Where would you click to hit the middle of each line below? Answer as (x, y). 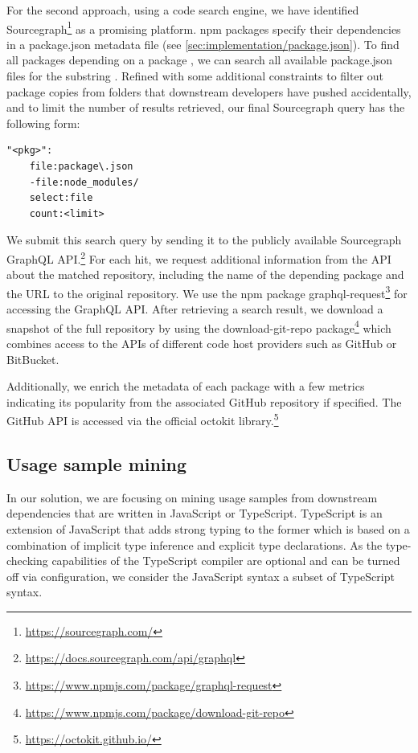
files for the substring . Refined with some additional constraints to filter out (195, 76)
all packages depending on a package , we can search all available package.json (200, 60)
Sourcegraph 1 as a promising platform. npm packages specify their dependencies (204, 27)
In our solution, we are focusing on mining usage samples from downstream (192, 497)
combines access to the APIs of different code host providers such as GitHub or (202, 343)
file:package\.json (81, 166)
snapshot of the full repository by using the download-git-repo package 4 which (199, 326)
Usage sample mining (97, 463)
